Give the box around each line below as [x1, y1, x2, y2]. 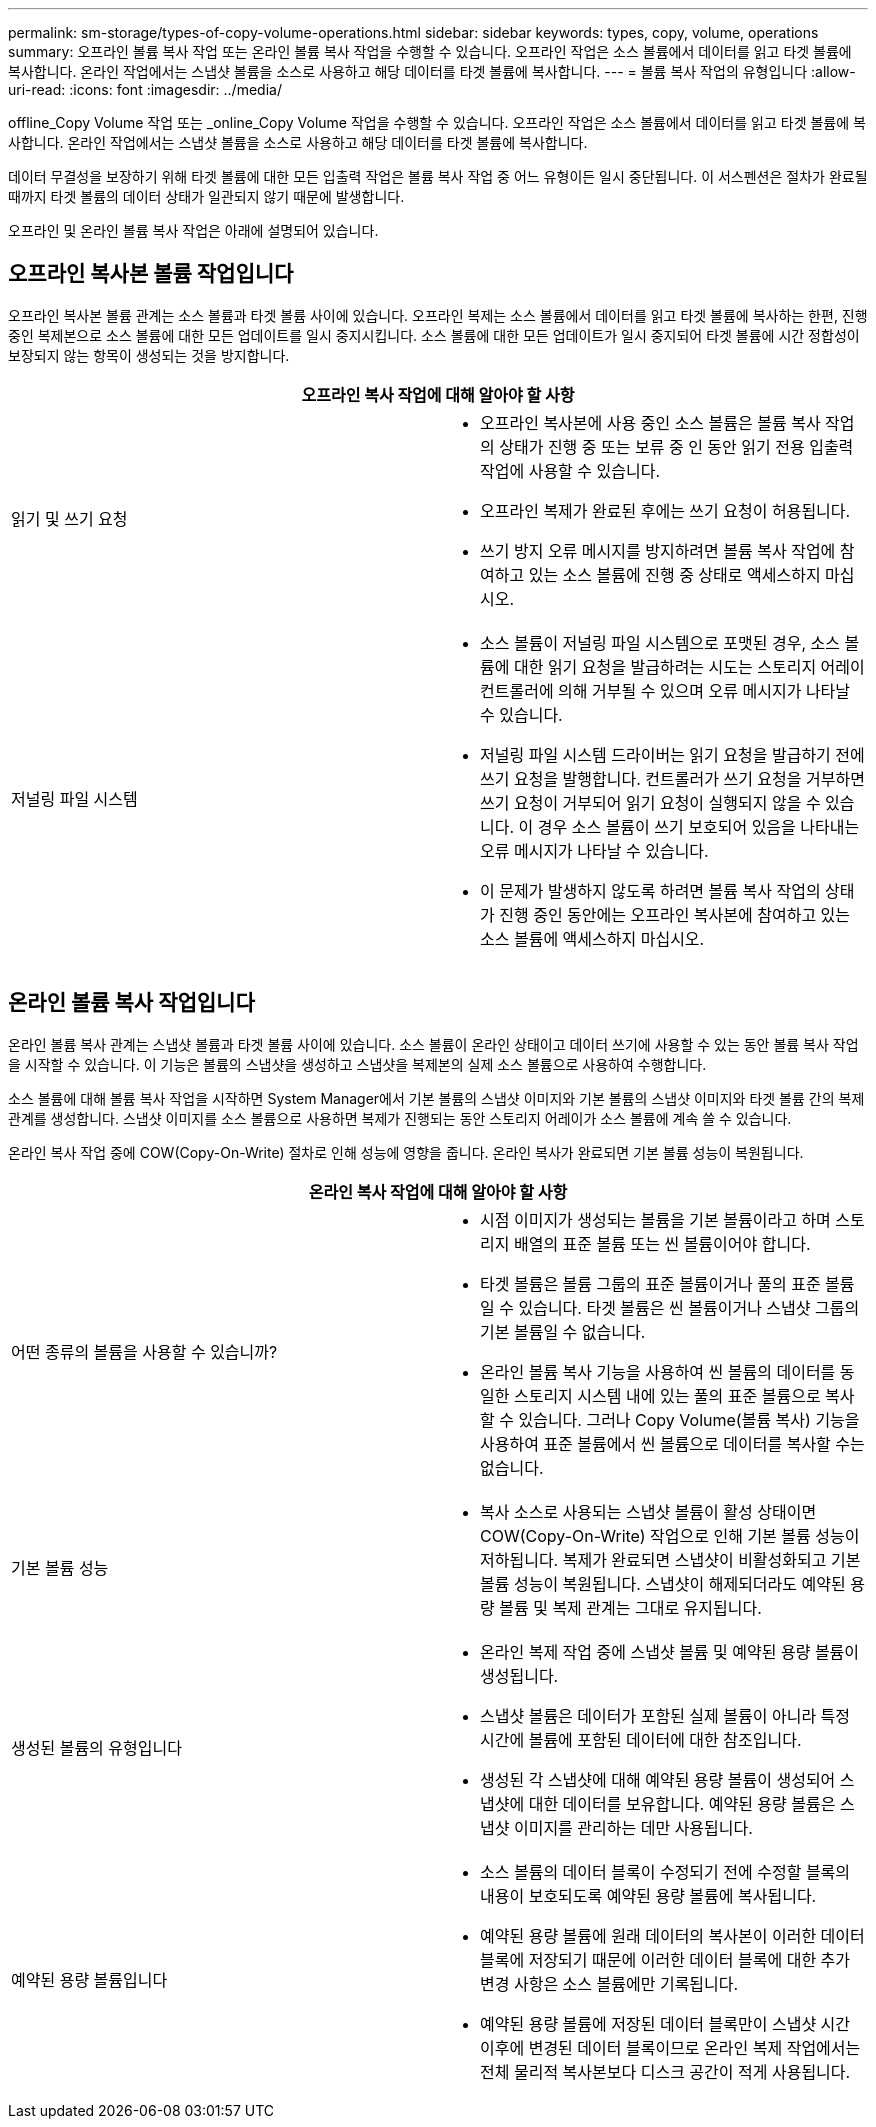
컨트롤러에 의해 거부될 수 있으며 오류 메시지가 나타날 [480, 680, 851, 701]
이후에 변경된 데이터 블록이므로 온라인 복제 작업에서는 [480, 2037, 861, 2058]
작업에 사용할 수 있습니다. [480, 460, 661, 481]
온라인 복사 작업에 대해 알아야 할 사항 [308, 1181, 568, 1202]
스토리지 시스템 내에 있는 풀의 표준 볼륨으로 [513, 1385, 821, 1406]
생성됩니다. [480, 1665, 559, 1686]
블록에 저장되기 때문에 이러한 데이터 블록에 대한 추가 [480, 1949, 851, 1970]
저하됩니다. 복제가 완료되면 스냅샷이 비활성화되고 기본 [480, 1549, 861, 1570]
